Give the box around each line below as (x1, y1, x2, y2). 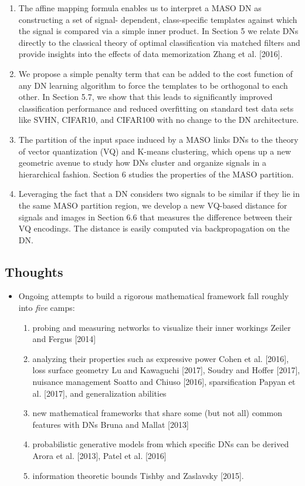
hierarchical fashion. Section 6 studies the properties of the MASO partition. (18, 167, 294, 180)
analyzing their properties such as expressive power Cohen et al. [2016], (32, 352, 289, 364)
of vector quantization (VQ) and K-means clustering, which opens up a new (18, 145, 292, 157)
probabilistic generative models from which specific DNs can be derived (32, 438, 289, 450)
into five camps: (18, 301, 75, 314)
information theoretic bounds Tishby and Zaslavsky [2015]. (32, 469, 244, 481)
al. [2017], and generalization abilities (32, 387, 167, 399)
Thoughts (5, 262, 63, 280)
